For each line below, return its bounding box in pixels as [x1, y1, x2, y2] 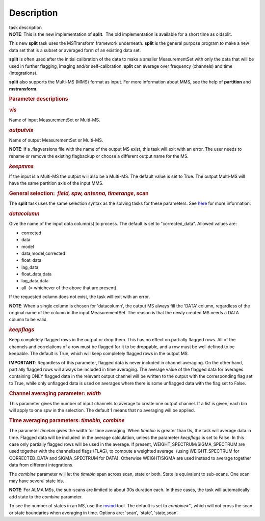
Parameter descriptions [9, 96, 68, 103]
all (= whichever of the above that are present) [21, 285, 117, 291]
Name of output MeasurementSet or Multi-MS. [9, 137, 103, 143]
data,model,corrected [21, 250, 66, 256]
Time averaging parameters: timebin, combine [9, 417, 125, 424]
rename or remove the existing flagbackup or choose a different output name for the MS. [9, 153, 189, 159]
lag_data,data [21, 278, 49, 284]
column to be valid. [9, 317, 48, 323]
